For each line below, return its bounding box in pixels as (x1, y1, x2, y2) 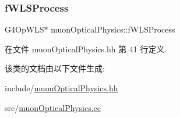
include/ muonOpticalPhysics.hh (5, 82, 118, 94)
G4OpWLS (5, 23, 44, 35)
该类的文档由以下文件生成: (5, 62, 105, 74)
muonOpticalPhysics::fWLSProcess (51, 23, 175, 35)
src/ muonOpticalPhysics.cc (5, 101, 101, 113)
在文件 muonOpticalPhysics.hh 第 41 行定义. (5, 42, 167, 55)
